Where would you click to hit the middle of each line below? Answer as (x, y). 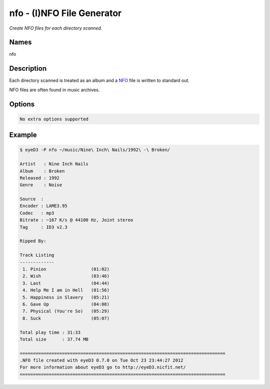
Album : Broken (42, 171)
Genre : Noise (41, 185)
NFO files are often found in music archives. (54, 90)
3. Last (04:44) (66, 283)
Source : (32, 199)
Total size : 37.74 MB (54, 339)
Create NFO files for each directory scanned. (56, 28)
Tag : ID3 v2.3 (43, 227)
